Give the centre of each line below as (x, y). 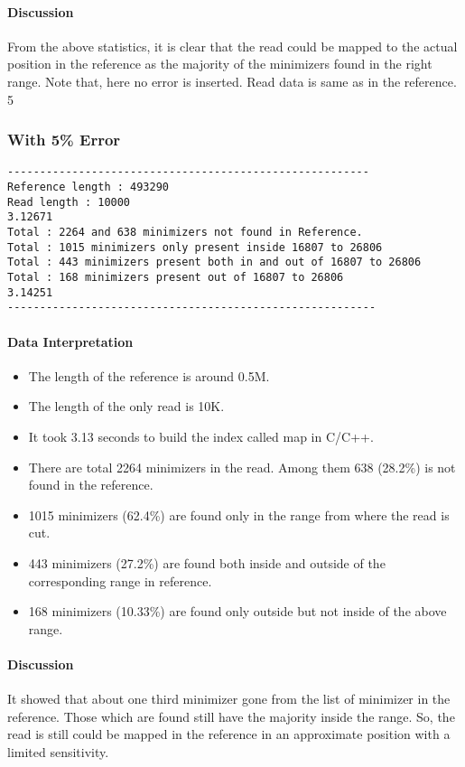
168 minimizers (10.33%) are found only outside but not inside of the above (237, 611)
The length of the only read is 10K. (126, 406)
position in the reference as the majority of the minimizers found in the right (220, 64)
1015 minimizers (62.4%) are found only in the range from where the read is (239, 514)
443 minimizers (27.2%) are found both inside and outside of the (207, 562)
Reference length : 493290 (88, 187)
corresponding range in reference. (120, 580)
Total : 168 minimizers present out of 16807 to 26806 (176, 277)
